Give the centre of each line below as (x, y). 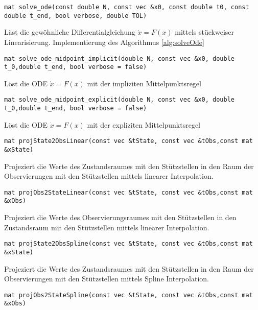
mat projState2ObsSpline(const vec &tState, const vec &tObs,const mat (128, 244)
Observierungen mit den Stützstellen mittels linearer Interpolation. (109, 176)
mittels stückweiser (205, 32)
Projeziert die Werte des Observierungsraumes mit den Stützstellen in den (120, 217)
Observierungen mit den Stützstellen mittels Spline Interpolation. (107, 279)
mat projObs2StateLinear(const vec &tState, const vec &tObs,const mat (128, 192)
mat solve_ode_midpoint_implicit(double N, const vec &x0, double (120, 58)
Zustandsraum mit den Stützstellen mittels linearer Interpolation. (107, 227)
